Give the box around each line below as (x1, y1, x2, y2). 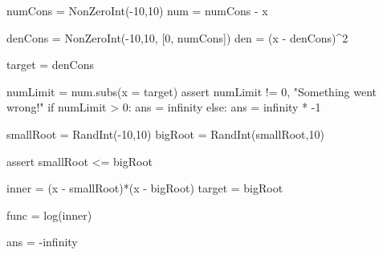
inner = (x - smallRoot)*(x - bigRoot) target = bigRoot (6, 180, 283, 196)
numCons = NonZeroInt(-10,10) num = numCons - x (6, 2, 268, 18)
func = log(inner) (6, 206, 92, 223)
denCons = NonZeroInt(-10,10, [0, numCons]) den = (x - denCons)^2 (6, 29, 348, 46)
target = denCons (6, 56, 95, 73)
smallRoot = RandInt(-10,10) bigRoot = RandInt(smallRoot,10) (6, 125, 324, 142)
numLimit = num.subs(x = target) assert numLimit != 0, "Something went (6, 83, 377, 99)
